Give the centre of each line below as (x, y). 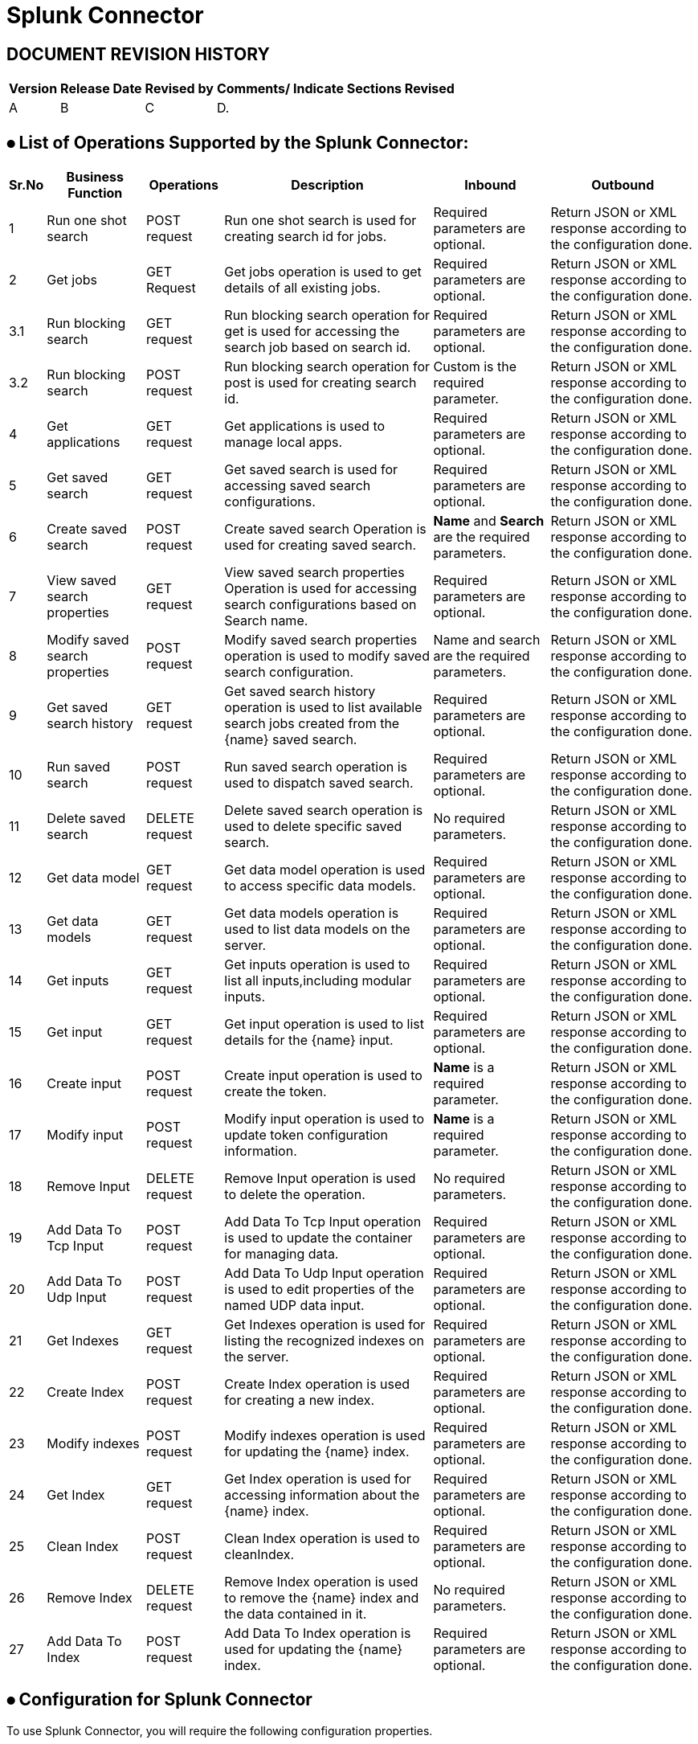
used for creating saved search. (320, 545)
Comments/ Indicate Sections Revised (335, 89)
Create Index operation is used (317, 1384)
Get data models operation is (312, 913)
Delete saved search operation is (324, 811)
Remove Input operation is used (320, 1179)
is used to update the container (318, 1238)
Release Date (101, 89)
